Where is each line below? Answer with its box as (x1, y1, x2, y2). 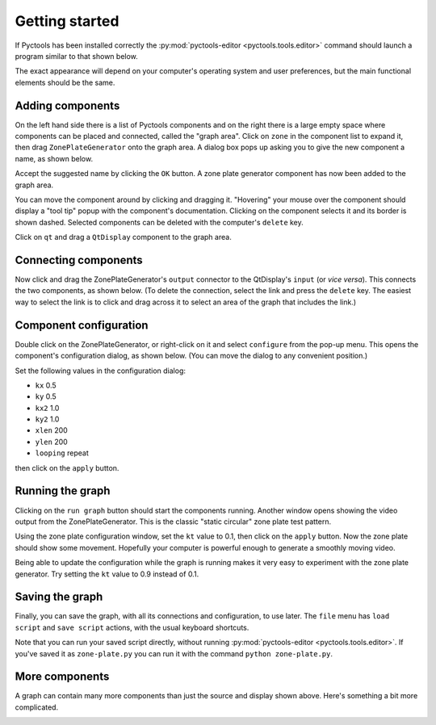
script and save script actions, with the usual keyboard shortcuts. (15, 622, 249, 632)
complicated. (15, 702, 59, 712)
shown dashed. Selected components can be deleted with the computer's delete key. (15, 217, 304, 227)
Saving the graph (15, 590, 103, 604)
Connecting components (15, 253, 143, 266)
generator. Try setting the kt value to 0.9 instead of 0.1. (15, 569, 199, 579)
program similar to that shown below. (15, 51, 139, 61)
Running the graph (15, 484, 111, 498)
